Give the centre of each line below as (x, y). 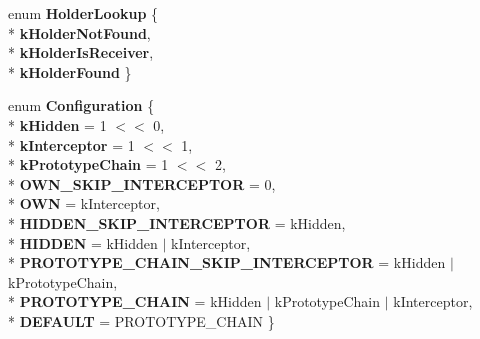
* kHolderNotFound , (79, 32)
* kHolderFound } (70, 71)
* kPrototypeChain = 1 (88, 164)
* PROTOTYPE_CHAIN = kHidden (135, 301)
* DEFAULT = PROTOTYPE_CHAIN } (141, 320)
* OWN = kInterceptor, (84, 203)
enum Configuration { (81, 105)
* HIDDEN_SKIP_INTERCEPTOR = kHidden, (177, 222)
